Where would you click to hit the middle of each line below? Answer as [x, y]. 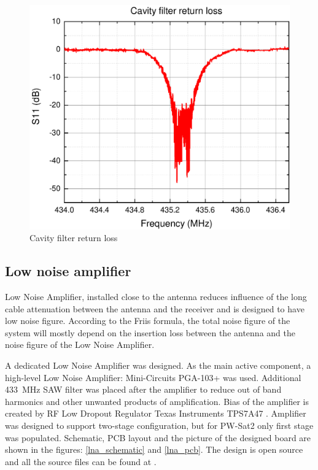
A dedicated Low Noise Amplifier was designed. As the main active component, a [158, 365]
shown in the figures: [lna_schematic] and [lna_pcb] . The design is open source [154, 449]
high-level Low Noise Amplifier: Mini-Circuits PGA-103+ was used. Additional [153, 377]
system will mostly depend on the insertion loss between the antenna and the [150, 332]
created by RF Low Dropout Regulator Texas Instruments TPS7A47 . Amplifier [156, 413]
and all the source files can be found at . [81, 461]
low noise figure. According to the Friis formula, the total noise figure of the [148, 321]
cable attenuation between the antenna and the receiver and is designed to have [155, 308]
